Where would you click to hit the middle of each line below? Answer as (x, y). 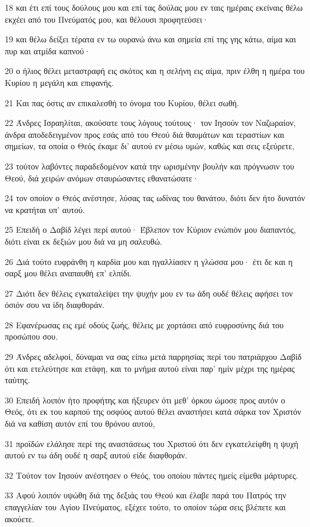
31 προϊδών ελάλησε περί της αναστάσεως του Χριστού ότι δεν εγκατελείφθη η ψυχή (152, 443)
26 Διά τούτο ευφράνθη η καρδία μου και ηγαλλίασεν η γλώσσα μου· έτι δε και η (149, 261)
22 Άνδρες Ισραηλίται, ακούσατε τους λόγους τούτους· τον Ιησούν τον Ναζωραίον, (151, 123)
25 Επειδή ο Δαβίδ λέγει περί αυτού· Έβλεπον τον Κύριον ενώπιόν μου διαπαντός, (151, 229)
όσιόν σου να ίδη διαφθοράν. (55, 305)
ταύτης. (18, 380)
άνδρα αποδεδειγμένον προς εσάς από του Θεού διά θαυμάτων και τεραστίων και (145, 134)
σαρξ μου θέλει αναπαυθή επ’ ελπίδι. (68, 273)
